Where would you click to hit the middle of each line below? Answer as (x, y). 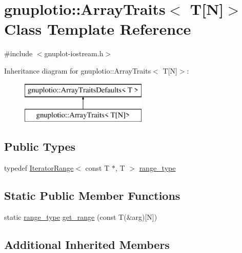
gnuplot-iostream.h (74, 53)
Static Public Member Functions (92, 195)
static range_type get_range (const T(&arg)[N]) (81, 216)
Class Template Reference (98, 29)
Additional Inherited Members (87, 244)
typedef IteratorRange (39, 167)
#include (18, 53)
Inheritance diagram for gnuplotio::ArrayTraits (78, 70)
